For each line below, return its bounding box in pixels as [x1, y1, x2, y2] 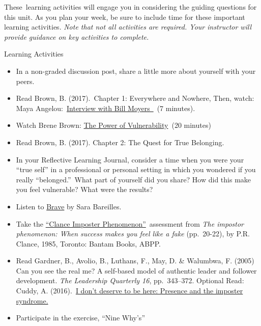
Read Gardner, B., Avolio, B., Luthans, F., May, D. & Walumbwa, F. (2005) [16, 255, 254, 266]
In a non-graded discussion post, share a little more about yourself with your [16, 65, 256, 76]
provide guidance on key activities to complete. [4, 31, 149, 42]
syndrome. [16, 295, 48, 306]
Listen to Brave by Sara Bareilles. [16, 201, 122, 211]
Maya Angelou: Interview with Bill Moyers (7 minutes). [16, 102, 195, 113]
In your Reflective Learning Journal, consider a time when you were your [16, 154, 244, 165]
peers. [16, 75, 35, 86]
